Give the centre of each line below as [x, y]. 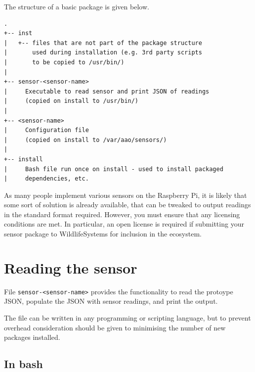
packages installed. [32, 337]
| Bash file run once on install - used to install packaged [114, 169]
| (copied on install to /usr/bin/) [71, 101]
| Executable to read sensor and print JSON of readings [107, 91]
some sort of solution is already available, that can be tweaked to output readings [127, 205]
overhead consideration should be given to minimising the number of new [115, 327]
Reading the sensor [71, 267]
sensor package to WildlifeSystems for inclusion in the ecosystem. [103, 234]
